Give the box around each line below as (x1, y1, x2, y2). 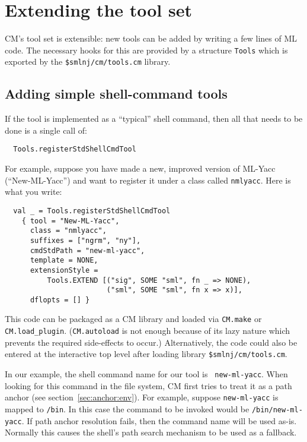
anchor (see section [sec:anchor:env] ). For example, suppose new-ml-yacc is (5, 391, 279, 403)
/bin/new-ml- (251, 405, 303, 414)
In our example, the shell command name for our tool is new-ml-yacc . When (5, 368, 288, 380)
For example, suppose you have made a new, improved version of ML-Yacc (5, 162, 276, 175)
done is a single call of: (5, 124, 87, 136)
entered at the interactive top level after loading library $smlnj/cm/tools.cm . (5, 348, 287, 360)
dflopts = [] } (30, 295, 90, 304)
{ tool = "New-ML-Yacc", (21, 216, 120, 225)
